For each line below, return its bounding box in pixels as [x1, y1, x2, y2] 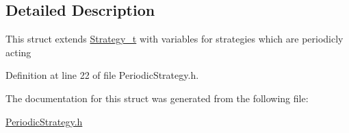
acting [5, 45, 31, 59]
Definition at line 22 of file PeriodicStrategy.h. [5, 68, 199, 82]
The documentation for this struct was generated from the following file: [5, 90, 309, 105]
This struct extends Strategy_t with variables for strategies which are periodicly [5, 32, 344, 46]
